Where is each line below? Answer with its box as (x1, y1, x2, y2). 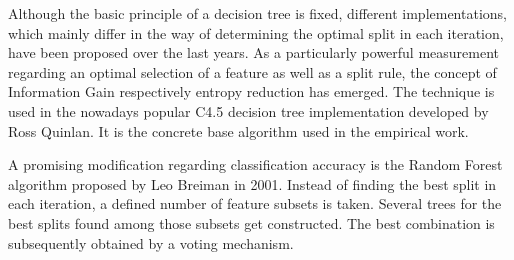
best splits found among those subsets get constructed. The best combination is (8, 212, 495, 233)
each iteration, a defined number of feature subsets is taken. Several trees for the (8, 193, 502, 214)
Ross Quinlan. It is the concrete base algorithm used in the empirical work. (8, 120, 469, 141)
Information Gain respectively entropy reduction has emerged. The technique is (8, 81, 495, 102)
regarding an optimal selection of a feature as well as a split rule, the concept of (8, 61, 497, 82)
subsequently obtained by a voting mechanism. (8, 232, 294, 253)
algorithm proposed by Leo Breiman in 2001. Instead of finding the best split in (8, 173, 497, 194)
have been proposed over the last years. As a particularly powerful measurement (8, 42, 500, 63)
